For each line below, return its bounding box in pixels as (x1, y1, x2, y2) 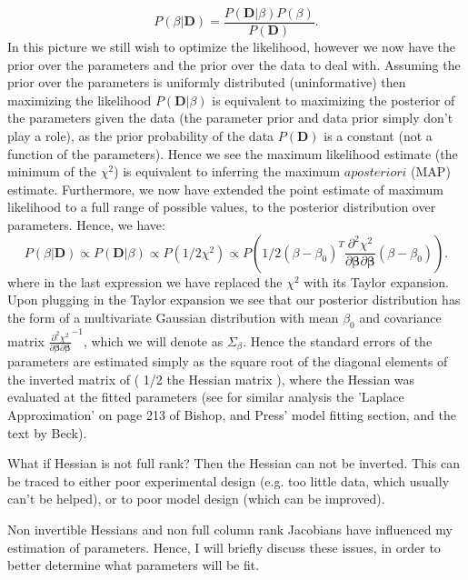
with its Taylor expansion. (304, 272, 449, 291)
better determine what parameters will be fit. (7, 555, 260, 575)
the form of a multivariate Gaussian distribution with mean (7, 307, 339, 326)
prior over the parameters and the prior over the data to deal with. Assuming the (7, 55, 461, 74)
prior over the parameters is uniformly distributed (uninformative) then (7, 73, 406, 92)
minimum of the (7, 162, 96, 181)
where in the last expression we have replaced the (7, 272, 283, 291)
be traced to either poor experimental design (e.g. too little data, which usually (7, 471, 450, 490)
